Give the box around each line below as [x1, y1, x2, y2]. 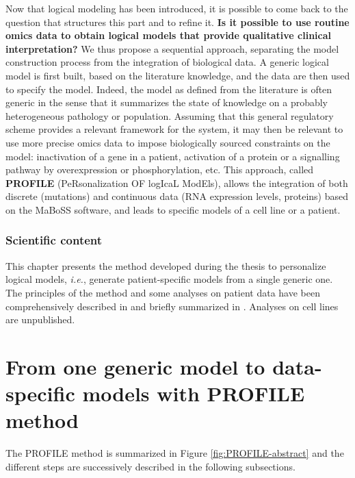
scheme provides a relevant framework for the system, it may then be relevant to [5, 122, 343, 136]
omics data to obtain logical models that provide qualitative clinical [5, 28, 332, 42]
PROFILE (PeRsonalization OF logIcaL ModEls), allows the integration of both [5, 175, 348, 190]
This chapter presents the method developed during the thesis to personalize [5, 258, 326, 273]
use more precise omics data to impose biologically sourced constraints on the [5, 135, 330, 149]
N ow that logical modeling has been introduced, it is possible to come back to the [5, 1, 348, 15]
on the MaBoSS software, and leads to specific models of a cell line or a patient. [5, 202, 341, 216]
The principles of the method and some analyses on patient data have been [5, 285, 320, 299]
